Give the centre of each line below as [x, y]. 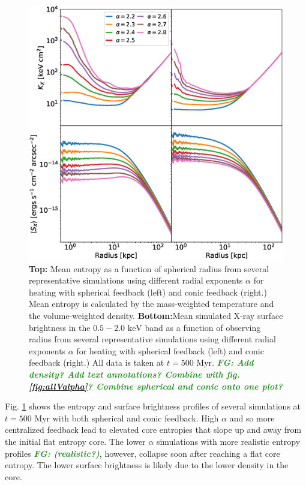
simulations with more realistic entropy [228, 441]
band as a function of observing [203, 327]
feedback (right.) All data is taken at [97, 362]
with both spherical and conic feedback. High [136, 418]
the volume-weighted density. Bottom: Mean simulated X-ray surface [156, 316]
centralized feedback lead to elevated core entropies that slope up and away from [153, 430]
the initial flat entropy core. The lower [75, 441]
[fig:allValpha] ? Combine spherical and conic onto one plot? [156, 386]
